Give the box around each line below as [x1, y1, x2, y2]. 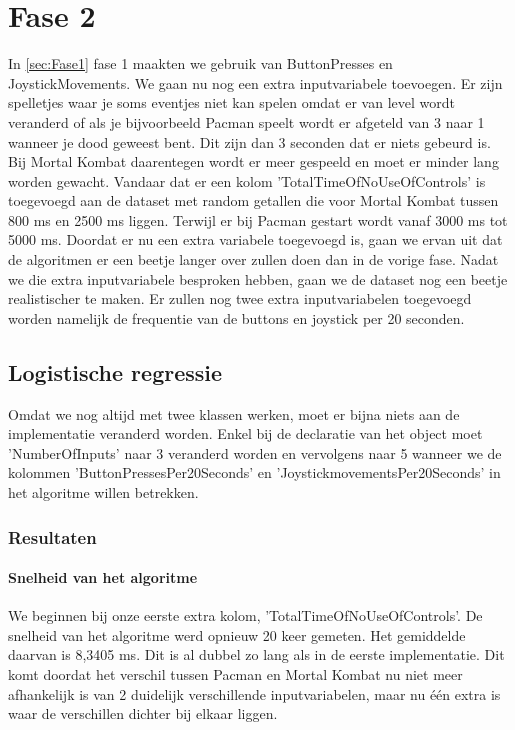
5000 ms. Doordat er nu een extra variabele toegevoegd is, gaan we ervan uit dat [8, 229, 503, 250]
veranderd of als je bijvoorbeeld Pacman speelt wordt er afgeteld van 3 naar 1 [8, 111, 485, 132]
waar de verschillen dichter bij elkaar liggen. [8, 703, 278, 724]
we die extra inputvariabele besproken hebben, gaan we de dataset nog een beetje [8, 268, 508, 289]
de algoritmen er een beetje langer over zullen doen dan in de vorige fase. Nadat [8, 249, 499, 270]
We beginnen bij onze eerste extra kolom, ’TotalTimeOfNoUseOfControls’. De [8, 605, 483, 626]
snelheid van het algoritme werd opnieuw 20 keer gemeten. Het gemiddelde [8, 624, 466, 645]
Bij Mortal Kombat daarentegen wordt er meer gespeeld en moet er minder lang [8, 151, 499, 172]
